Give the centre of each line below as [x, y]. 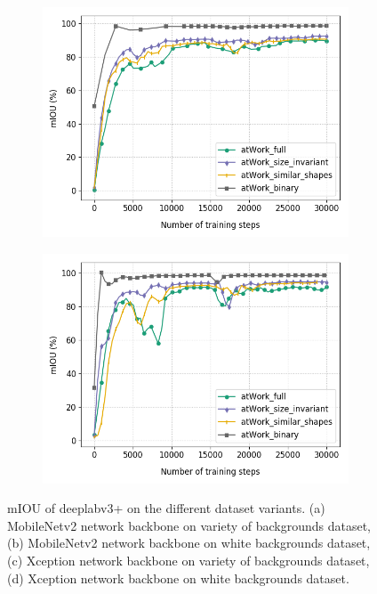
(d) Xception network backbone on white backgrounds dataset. [178, 578]
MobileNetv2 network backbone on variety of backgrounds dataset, [189, 525]
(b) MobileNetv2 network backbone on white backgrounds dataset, [189, 543]
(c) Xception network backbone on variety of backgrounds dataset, [188, 560]
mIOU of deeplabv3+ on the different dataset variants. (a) [166, 508]
